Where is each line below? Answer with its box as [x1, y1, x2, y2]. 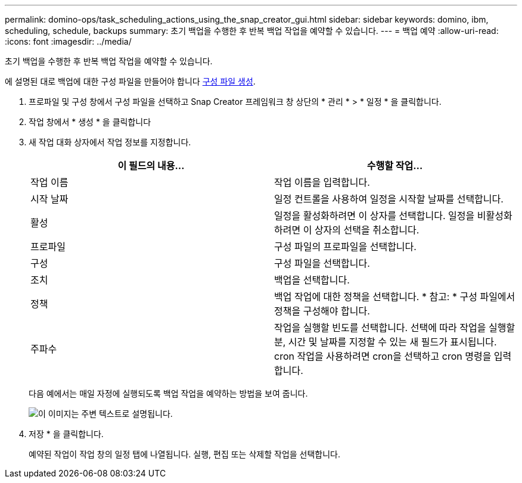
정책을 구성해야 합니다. [274, 305, 370, 317]
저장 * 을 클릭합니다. [29, 429, 104, 439]
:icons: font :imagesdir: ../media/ [5, 36, 132, 46]
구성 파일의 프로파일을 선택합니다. [274, 241, 417, 253]
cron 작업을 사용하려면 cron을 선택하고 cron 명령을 [274, 350, 492, 362]
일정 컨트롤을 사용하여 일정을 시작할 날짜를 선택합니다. [274, 193, 504, 205]
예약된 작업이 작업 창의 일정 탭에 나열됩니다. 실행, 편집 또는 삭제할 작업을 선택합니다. [29, 449, 341, 459]
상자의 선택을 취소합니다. [314, 224, 420, 236]
